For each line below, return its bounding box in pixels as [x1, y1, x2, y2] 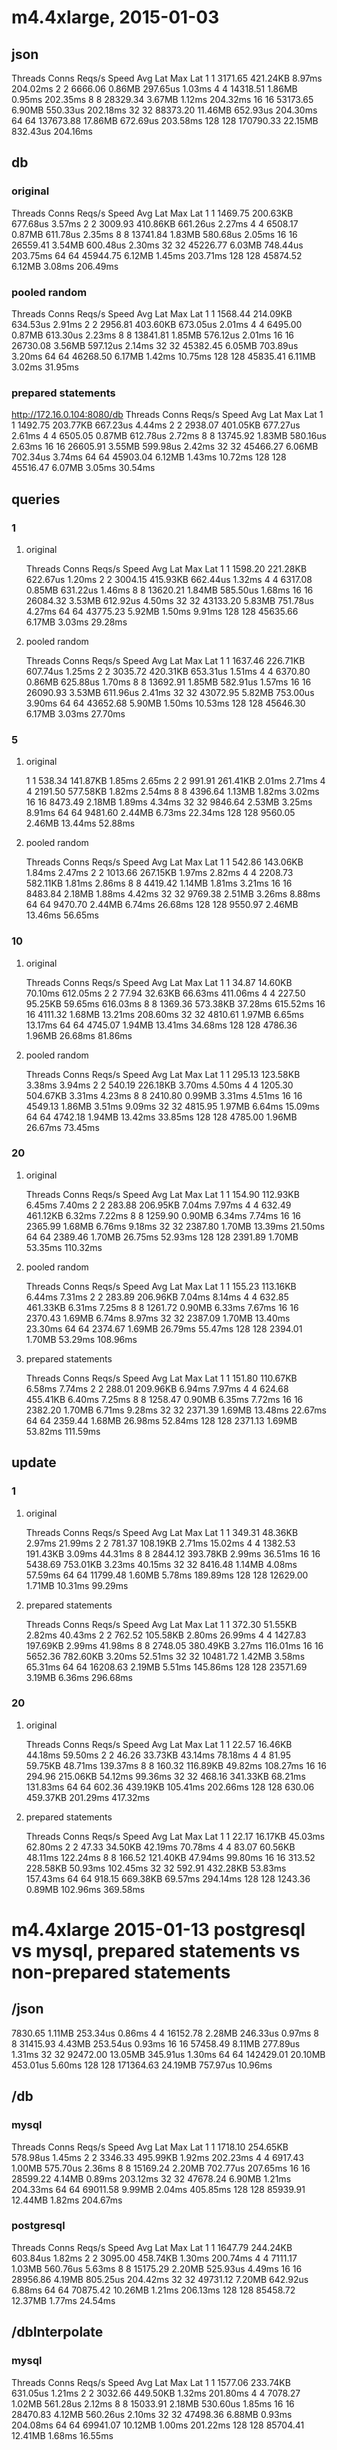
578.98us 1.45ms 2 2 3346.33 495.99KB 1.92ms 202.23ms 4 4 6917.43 [11, 2151, 304, 2163]
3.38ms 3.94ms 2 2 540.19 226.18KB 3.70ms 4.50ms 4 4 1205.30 [25, 1079, 294, 1091]
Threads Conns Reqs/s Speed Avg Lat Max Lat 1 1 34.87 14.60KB [25, 976, 293, 988]
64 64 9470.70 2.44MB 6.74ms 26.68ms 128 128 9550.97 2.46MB [25, 899, 299, 911]
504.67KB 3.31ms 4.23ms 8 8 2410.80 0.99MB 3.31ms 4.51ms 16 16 [25, 1089, 303, 1101]
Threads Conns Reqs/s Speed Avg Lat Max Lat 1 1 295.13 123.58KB [25, 1068, 301, 1080]
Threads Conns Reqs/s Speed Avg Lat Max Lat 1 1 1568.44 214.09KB [11, 307, 293, 320]
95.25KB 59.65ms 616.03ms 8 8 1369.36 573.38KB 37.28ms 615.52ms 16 [25, 997, 326, 1010]
